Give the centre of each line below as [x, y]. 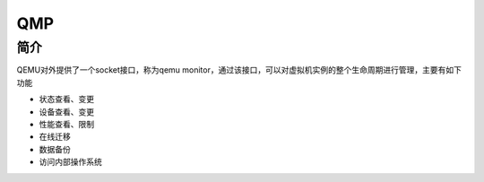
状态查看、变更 [66, 100]
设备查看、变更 [66, 111]
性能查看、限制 [66, 124]
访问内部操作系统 [70, 162]
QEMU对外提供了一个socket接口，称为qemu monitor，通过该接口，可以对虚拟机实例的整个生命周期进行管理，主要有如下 [239, 70]
